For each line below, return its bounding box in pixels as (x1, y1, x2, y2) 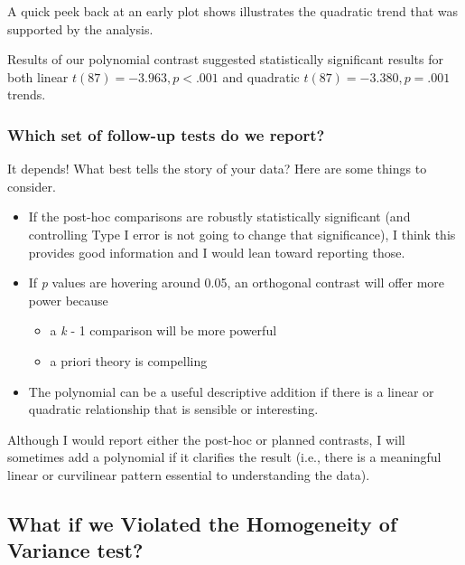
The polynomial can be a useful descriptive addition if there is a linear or (28, 381, 434, 400)
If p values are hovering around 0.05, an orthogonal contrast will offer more (28, 273, 445, 292)
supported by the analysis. (7, 19, 153, 38)
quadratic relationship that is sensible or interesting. (28, 400, 319, 419)
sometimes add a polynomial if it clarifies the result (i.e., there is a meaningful (7, 447, 442, 466)
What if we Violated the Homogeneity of (7, 509, 397, 537)
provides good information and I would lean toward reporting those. (28, 242, 405, 261)
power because (28, 290, 108, 309)
